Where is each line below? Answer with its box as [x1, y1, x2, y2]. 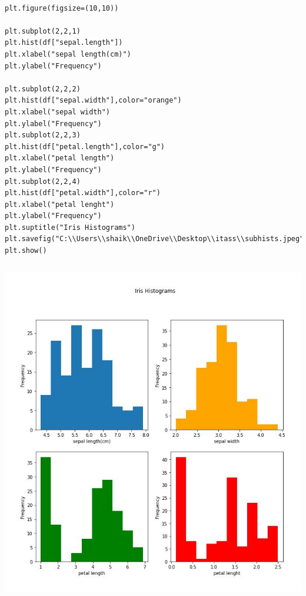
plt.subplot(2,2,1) [5, 27, 81, 35]
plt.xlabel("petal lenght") [5, 200, 115, 209]
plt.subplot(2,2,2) [5, 84, 81, 93]
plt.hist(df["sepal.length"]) [5, 38, 123, 47]
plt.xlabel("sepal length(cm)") [5, 50, 131, 58]
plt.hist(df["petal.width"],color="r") [5, 189, 161, 197]
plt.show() [5, 246, 47, 255]
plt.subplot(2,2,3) [5, 131, 81, 140]
